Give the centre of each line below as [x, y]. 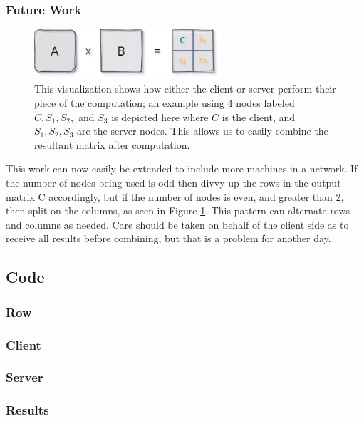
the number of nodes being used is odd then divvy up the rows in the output [173, 182]
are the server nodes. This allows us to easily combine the [202, 131]
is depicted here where [160, 116]
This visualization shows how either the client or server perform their [185, 89]
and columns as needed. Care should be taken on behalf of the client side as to [177, 224]
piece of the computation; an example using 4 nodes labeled [165, 103]
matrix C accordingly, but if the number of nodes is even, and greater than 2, [175, 196]
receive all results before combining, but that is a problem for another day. [168, 238]
